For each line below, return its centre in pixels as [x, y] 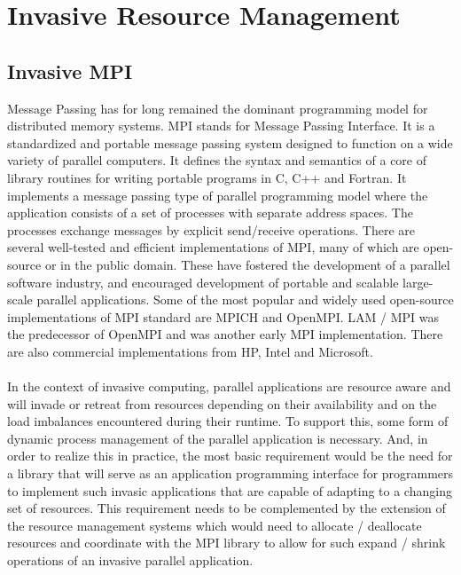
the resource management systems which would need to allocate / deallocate [215, 525]
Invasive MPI [70, 71]
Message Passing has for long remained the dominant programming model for [218, 108]
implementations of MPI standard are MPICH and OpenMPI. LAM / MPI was [223, 316]
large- [418, 282]
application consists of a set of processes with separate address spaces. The [210, 213]
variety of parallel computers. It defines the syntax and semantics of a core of [217, 160]
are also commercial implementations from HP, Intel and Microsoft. [190, 351]
